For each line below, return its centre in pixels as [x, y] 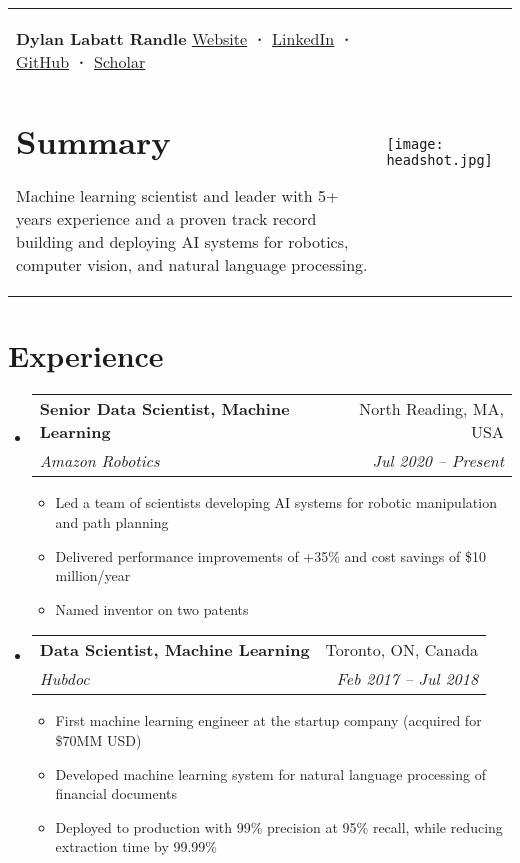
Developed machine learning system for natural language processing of [270, 773]
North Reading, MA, [431, 409]
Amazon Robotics [99, 461]
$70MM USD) [98, 739]
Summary [93, 140]
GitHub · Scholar [81, 61]
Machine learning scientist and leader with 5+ [177, 196]
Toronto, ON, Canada [402, 650]
